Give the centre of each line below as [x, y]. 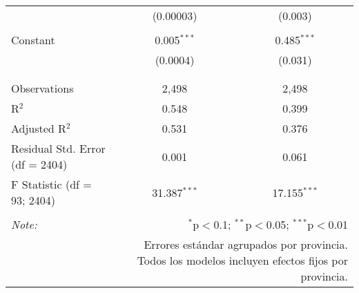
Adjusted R [39, 128]
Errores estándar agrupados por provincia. [246, 244]
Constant [33, 40]
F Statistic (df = [51, 184]
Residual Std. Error [58, 148]
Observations [42, 88]
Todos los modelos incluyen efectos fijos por [242, 260]
